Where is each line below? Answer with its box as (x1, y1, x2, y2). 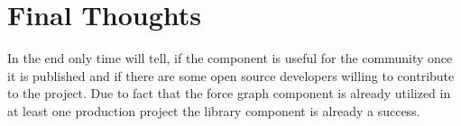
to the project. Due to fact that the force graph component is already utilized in (7, 84, 451, 103)
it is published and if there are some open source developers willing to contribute (7, 66, 455, 85)
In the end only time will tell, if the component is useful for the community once (7, 49, 453, 67)
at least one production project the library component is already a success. (7, 101, 420, 120)
